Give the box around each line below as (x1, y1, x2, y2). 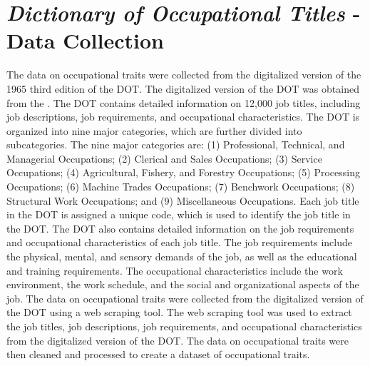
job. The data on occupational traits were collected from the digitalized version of (6, 290, 364, 305)
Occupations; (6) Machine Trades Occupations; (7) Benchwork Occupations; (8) (6, 179, 355, 194)
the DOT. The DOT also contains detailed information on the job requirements (6, 220, 354, 235)
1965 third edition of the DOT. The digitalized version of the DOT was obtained (6, 81, 359, 96)
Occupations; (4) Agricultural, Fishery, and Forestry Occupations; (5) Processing (6, 165, 361, 180)
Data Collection (6, 26, 164, 55)
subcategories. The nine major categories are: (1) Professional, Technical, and (6, 137, 345, 152)
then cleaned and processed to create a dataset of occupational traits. (6, 347, 310, 362)
